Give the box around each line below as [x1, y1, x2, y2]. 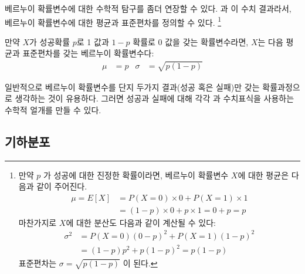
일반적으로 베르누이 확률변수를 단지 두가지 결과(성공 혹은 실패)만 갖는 [5, 80, 260, 93]
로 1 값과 [76, 35, 109, 48]
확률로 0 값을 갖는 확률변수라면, [133, 35, 249, 48]
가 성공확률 [29, 35, 70, 48]
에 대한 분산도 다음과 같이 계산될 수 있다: [66, 216, 216, 228]
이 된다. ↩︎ [123, 256, 158, 269]
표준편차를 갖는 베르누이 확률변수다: [22, 47, 154, 59]
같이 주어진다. [36, 180, 87, 192]
